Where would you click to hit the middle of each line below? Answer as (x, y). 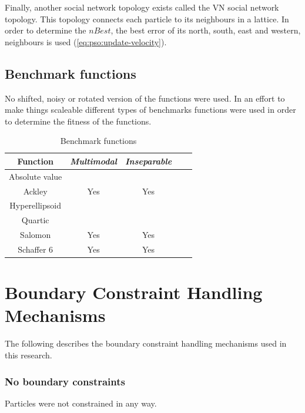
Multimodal (93, 161)
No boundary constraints (65, 381)
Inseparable (148, 161)
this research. (29, 355)
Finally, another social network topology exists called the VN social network (142, 7)
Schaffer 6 (36, 249)
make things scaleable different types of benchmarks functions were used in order (150, 110)
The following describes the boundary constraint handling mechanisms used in (146, 343)
